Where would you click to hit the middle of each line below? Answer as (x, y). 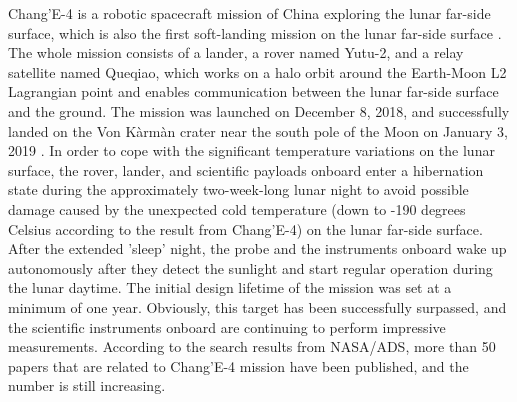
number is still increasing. (87, 385)
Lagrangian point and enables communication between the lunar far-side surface (253, 91)
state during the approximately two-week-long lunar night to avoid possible (238, 189)
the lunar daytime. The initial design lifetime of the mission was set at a (230, 287)
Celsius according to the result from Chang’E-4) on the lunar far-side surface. (245, 228)
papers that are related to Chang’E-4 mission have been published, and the (238, 365)
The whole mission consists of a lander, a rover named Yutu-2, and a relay (236, 52)
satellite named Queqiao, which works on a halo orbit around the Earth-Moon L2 (257, 71)
